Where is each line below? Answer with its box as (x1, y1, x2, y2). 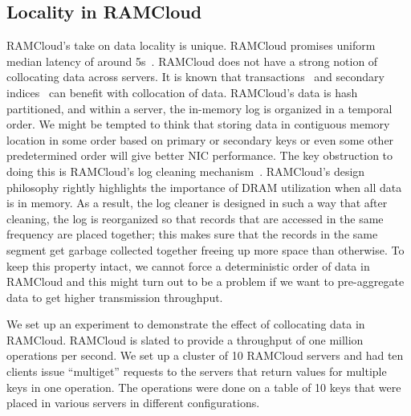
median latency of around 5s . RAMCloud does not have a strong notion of (6, 52, 378, 69)
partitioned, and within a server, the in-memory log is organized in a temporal (6, 100, 393, 116)
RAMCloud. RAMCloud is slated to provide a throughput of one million (6, 331, 364, 348)
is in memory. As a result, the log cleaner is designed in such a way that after (6, 194, 388, 211)
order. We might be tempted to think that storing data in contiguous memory (6, 116, 390, 133)
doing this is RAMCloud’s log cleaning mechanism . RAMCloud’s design (6, 162, 365, 179)
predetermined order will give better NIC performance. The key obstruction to (6, 147, 393, 164)
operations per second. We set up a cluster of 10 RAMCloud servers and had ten (6, 347, 404, 364)
